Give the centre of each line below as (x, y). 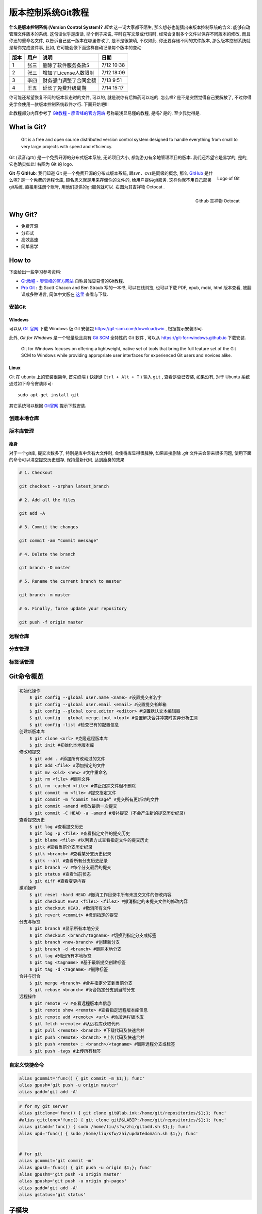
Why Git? (23, 214)
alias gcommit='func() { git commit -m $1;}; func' (82, 1078)
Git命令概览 (26, 676)
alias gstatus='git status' (52, 1195)
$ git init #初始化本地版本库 (62, 745)
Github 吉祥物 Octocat (217, 201)
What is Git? (28, 127)
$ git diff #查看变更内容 (57, 881)
